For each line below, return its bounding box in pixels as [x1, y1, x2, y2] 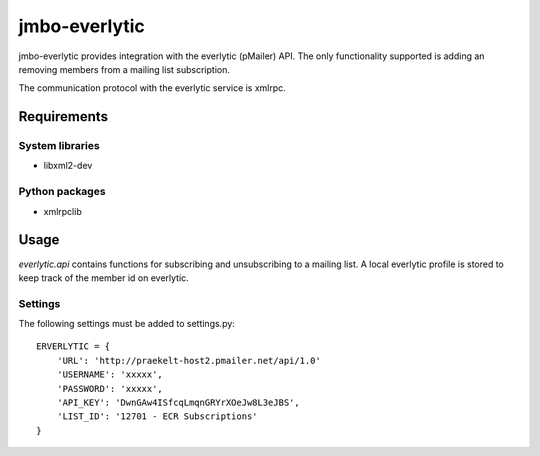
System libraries [18, 139, 100, 153]
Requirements [18, 108, 109, 125]
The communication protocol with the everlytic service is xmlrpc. [18, 82, 287, 94]
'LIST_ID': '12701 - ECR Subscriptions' [56, 411, 259, 422]
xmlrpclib [43, 205, 82, 217]
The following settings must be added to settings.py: [18, 318, 235, 330]
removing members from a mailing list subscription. [18, 63, 230, 75]
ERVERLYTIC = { [36, 341, 111, 352]
